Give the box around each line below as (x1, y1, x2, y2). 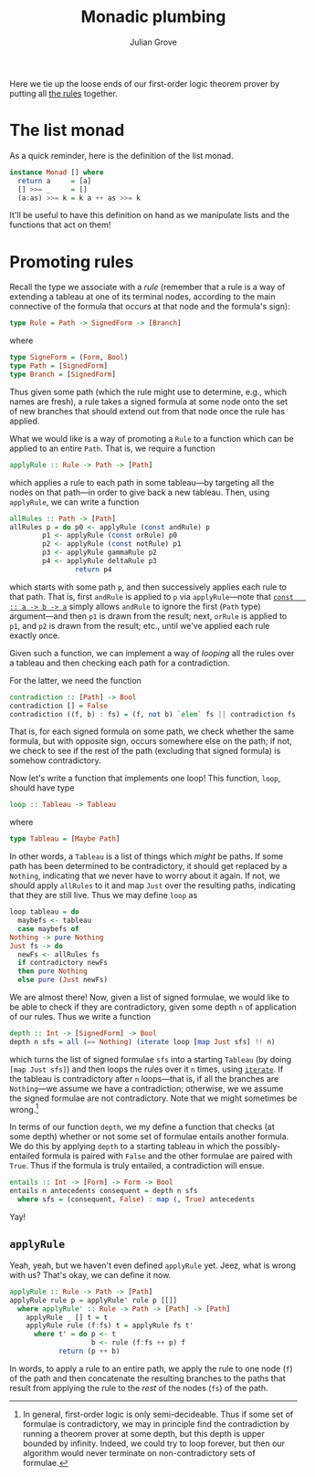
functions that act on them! (9, 219, 111, 230)
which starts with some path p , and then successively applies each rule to (9, 581, 288, 592)
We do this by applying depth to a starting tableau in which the (9, 1141, 244, 1152)
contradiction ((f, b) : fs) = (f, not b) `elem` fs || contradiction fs (9, 709, 297, 718)
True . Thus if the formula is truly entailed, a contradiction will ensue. (9, 1160, 265, 1171)
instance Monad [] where (9, 167, 104, 177)
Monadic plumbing (80, 6, 226, 27)
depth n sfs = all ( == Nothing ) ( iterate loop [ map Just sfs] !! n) (9, 1037, 276, 1046)
